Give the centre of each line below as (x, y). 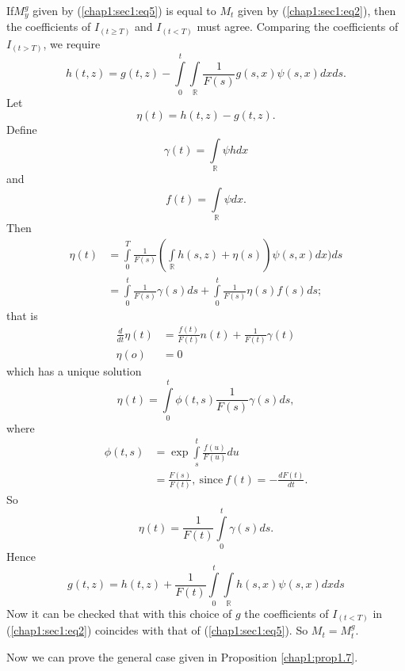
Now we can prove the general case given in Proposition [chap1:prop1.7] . (182, 656)
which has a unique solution (74, 371)
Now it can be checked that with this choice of (119, 613)
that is (22, 315)
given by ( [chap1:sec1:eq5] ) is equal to (124, 10)
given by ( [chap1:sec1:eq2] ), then (317, 10)
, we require (72, 43)
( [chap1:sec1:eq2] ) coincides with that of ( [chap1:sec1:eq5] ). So (157, 630)
